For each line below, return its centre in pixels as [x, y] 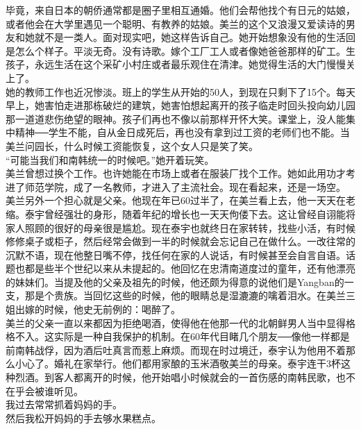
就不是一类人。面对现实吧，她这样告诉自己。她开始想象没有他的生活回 [195, 37]
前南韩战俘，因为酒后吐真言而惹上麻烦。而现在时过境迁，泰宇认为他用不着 [176, 350]
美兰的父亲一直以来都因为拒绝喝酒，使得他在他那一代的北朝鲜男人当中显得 [176, 322]
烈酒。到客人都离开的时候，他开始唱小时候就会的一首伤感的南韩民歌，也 [180, 377]
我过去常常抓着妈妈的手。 [64, 404]
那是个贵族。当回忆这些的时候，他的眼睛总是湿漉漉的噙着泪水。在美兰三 [190, 295]
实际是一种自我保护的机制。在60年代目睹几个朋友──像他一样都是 [202, 336]
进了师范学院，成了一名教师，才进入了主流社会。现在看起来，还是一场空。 [176, 186]
